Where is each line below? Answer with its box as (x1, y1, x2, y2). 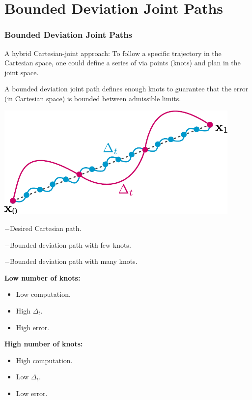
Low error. (16, 388, 48, 398)
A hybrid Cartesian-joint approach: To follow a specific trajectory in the (4, 48, 222, 58)
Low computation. (16, 289, 71, 299)
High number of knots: (4, 339, 83, 349)
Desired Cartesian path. (9, 223, 82, 233)
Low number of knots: (4, 272, 81, 283)
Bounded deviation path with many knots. (9, 256, 138, 266)
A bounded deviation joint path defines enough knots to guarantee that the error (4, 84, 249, 94)
